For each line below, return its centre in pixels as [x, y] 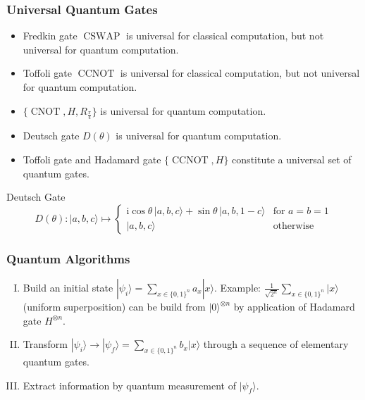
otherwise [293, 226]
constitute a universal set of [292, 160]
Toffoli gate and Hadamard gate [92, 160]
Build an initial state [68, 288]
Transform [45, 344]
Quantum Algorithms [68, 258]
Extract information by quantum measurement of [129, 385]
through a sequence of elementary [276, 344]
